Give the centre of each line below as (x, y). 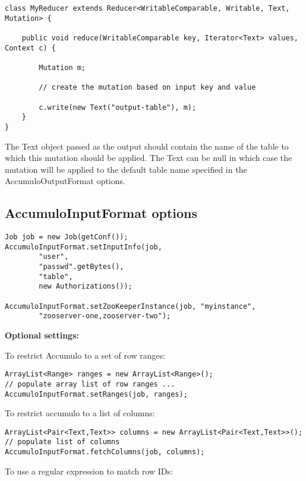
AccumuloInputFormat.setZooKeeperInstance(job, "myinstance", (130, 306)
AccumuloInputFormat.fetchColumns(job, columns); (105, 452)
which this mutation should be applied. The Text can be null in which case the (149, 158)
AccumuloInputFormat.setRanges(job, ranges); (96, 394)
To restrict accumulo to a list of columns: (80, 413)
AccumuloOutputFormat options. (65, 181)
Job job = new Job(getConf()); (67, 237)
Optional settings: (42, 335)
